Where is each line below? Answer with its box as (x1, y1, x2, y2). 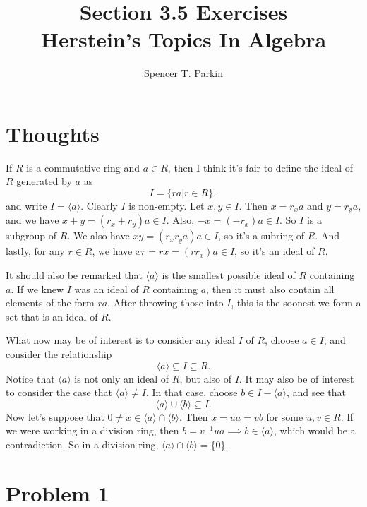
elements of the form (6, 295, 95, 310)
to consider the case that (6, 385, 113, 400)
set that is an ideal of (6, 309, 98, 323)
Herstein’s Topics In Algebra (40, 25, 327, 54)
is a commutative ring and (26, 160, 140, 174)
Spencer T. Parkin (144, 66, 223, 80)
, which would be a (274, 423, 356, 438)
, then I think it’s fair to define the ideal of (167, 160, 354, 174)
